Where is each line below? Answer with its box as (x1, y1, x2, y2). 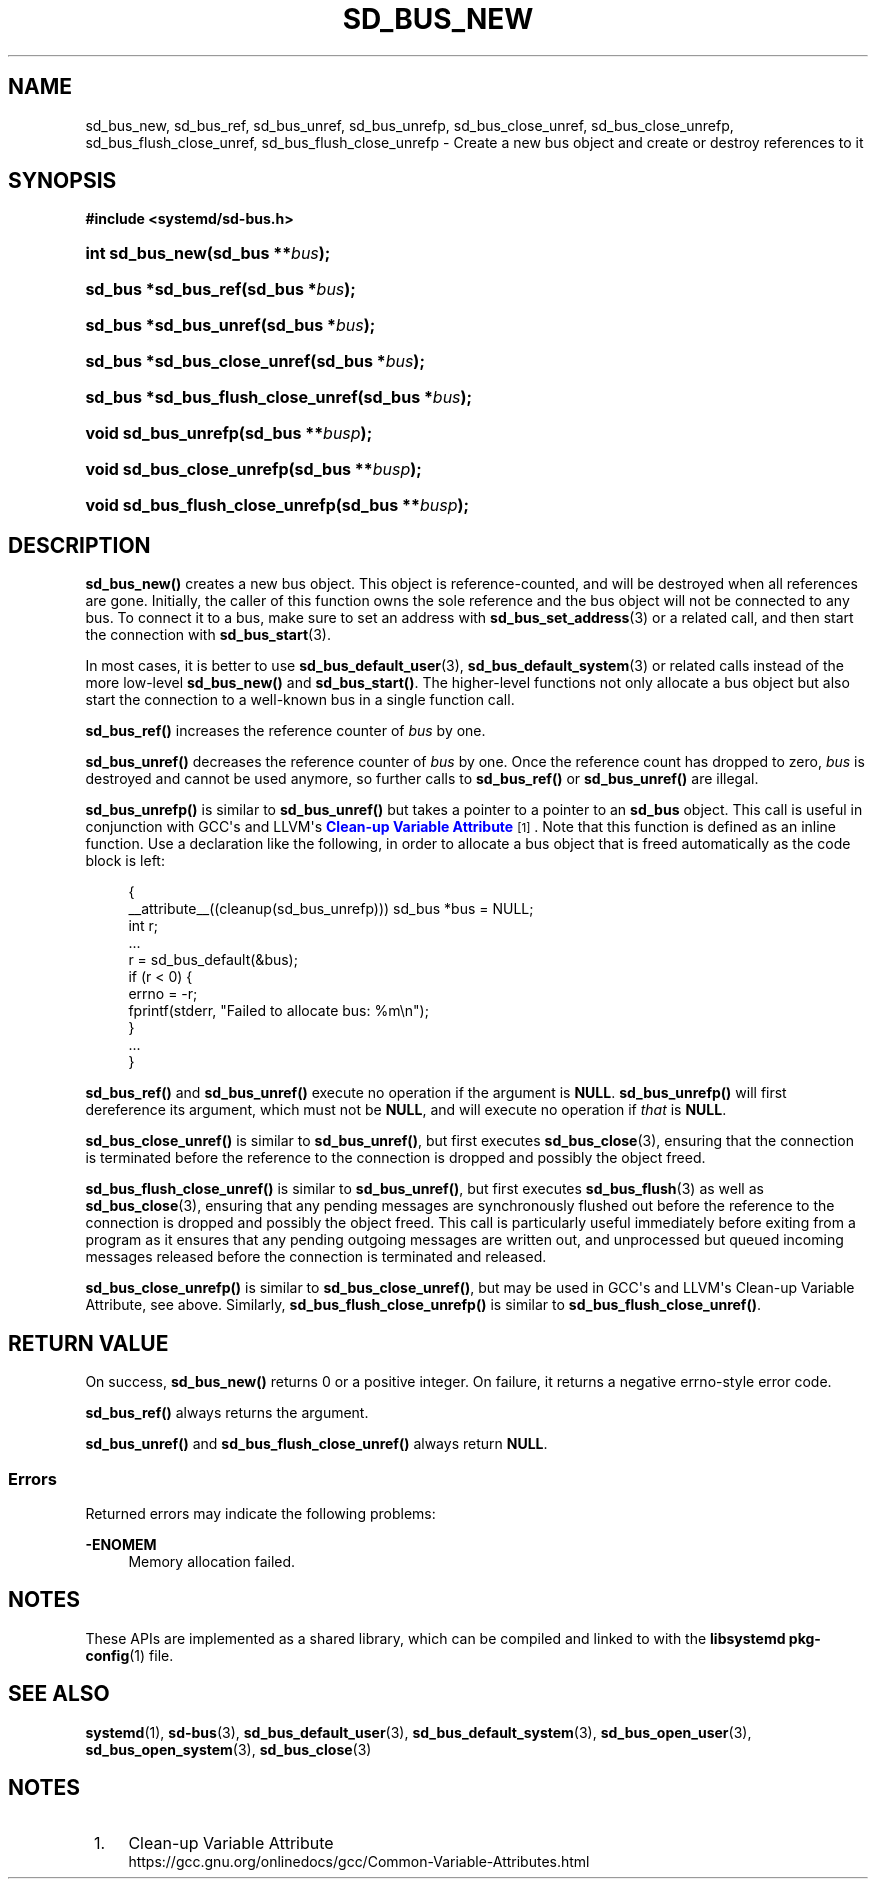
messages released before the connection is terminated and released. (85, 1248, 547, 1266)
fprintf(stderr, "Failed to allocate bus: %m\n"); (128, 1002, 429, 1020)
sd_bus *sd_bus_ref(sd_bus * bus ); (85, 279, 356, 300)
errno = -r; (128, 985, 198, 1003)
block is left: (85, 852, 165, 870)
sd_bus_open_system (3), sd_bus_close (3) (85, 1740, 372, 1758)
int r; (128, 917, 159, 935)
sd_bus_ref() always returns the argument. (85, 1404, 369, 1422)
